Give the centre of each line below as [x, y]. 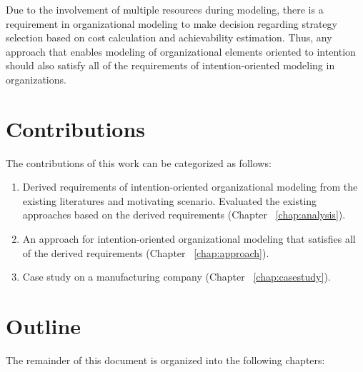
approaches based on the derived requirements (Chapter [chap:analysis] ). [184, 215]
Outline [44, 326]
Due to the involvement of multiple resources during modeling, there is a [165, 9]
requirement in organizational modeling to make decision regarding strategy [171, 23]
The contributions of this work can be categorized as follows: [139, 162]
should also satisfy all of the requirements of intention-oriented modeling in [170, 65]
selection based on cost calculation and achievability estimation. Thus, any [169, 37]
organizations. [36, 79]
